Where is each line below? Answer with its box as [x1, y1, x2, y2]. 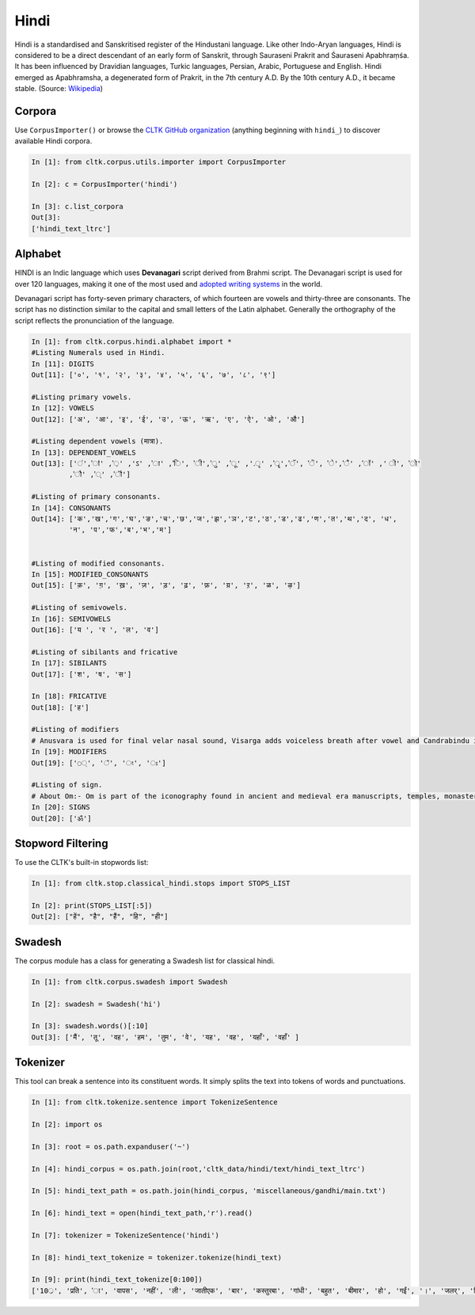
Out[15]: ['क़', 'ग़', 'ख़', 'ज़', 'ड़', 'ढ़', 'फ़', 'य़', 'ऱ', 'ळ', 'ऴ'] [31, 581, 301, 590]
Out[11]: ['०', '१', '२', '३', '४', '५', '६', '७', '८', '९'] [31, 370, 276, 379]
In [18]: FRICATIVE [31, 692, 107, 701]
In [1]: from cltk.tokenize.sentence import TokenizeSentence [31, 1098, 278, 1107]
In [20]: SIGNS [31, 802, 90, 812]
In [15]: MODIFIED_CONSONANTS [31, 570, 149, 578]
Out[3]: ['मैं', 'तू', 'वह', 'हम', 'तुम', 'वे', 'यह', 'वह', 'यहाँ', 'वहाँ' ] [31, 1032, 300, 1042]
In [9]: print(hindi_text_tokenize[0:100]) [31, 1275, 203, 1284]
